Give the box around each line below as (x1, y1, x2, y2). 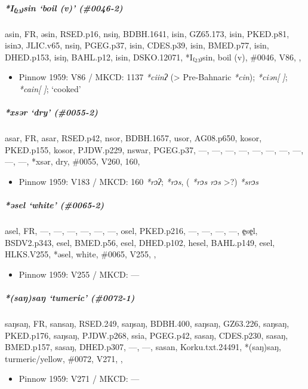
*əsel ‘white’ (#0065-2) (5, 199, 104, 211)
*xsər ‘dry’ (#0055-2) (5, 106, 98, 118)
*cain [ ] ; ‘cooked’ (19, 82, 81, 95)
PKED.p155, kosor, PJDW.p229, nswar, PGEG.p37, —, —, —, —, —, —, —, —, (5, 143, 304, 156)
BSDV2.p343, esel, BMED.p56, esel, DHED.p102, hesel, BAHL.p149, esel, (5, 236, 275, 248)
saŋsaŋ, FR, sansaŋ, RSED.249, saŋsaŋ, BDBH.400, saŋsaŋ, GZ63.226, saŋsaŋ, (5, 317, 289, 329)
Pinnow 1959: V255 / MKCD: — (19, 268, 140, 280)
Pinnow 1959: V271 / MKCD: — (19, 372, 140, 385)
